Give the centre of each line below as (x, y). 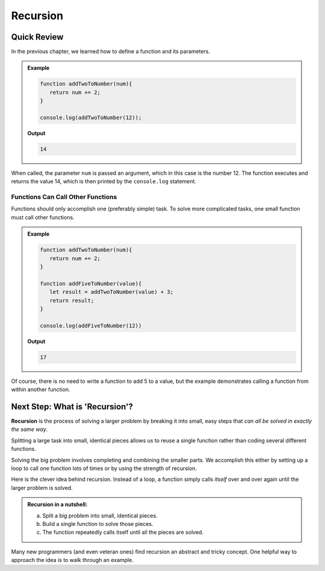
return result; (72, 300)
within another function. (41, 389)
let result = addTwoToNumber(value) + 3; (111, 292)
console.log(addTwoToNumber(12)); (91, 118)
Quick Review (37, 37)
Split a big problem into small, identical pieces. (100, 515)
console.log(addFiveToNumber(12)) (91, 325)
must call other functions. (43, 217)
